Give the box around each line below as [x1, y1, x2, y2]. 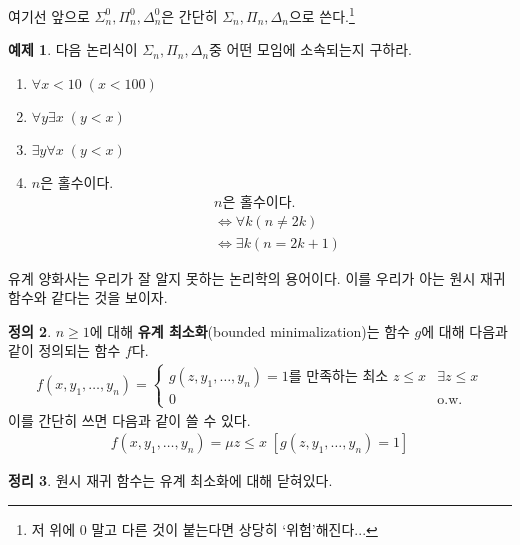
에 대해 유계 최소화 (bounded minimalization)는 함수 [89, 320, 410, 341]
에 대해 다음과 [421, 320, 508, 341]
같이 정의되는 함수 [8, 340, 121, 361]
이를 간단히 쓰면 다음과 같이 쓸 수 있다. [8, 409, 251, 430]
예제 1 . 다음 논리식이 [8, 39, 138, 60]
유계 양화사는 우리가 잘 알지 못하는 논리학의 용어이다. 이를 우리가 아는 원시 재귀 [8, 267, 506, 288]
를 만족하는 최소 [288, 370, 389, 385]
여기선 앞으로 [8, 5, 90, 26]
